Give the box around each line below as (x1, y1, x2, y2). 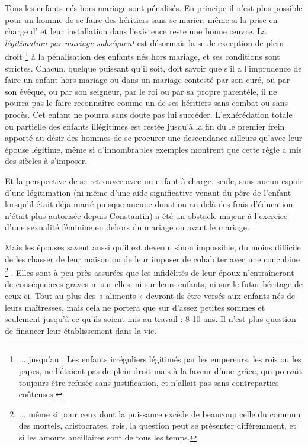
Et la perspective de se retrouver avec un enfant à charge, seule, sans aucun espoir (5, 174, 303, 186)
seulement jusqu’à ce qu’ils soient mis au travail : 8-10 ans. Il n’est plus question (5, 313, 296, 325)
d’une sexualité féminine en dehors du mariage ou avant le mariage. (5, 221, 249, 233)
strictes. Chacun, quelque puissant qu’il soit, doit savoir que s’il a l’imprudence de (5, 62, 302, 74)
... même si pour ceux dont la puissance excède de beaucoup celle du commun (18, 407, 301, 420)
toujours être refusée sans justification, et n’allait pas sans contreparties (18, 376, 279, 388)
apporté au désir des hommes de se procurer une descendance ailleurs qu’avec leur (5, 131, 303, 144)
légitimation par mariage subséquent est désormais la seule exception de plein (5, 36, 284, 49)
